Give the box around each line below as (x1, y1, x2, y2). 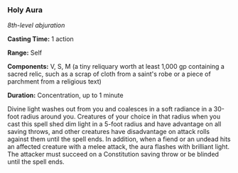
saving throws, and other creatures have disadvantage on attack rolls (7, 128, 210, 136)
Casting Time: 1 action (7, 35, 75, 43)
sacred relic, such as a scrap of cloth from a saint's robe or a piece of (7, 69, 211, 79)
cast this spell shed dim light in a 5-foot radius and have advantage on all (7, 120, 222, 128)
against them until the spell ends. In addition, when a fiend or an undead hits (7, 135, 231, 143)
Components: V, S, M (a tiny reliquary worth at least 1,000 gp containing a (7, 62, 225, 71)
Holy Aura (7, 5, 43, 15)
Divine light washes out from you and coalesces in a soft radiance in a (7, 105, 212, 113)
